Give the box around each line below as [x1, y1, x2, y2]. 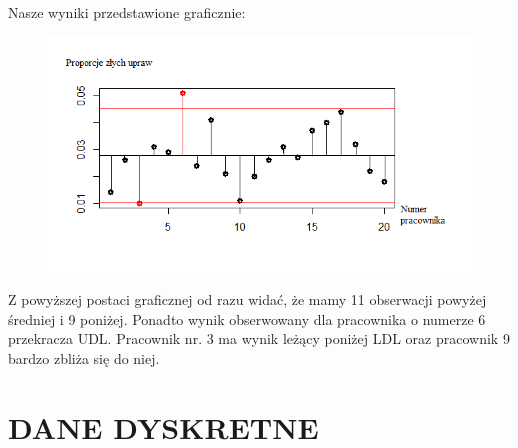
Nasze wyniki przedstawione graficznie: [8, 2, 246, 22]
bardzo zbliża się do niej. [8, 347, 160, 368]
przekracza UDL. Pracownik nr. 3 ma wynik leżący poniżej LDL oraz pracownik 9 [8, 328, 510, 349]
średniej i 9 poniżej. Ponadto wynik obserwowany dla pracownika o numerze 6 [8, 308, 486, 329]
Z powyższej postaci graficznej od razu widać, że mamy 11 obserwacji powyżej [8, 289, 487, 310]
